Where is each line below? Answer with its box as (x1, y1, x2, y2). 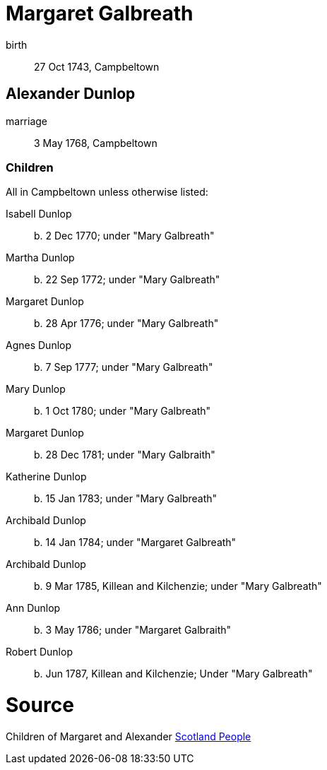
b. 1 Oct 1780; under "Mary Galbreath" (34, 405, 211, 417)
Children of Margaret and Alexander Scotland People (6, 730, 251, 742)
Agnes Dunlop (6, 339, 72, 352)
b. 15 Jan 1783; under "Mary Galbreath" (34, 492, 218, 505)
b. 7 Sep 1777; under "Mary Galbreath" (34, 361, 213, 374)
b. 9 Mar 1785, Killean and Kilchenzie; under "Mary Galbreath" (34, 580, 322, 593)
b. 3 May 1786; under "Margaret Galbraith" (34, 624, 232, 636)
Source (6, 693, 74, 718)
